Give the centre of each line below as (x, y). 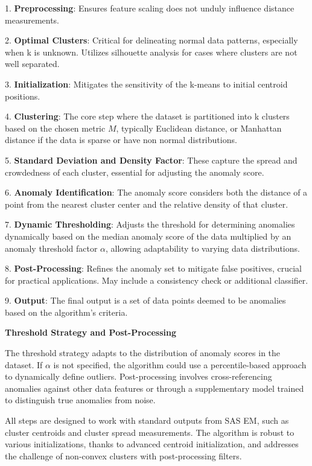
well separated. (32, 64)
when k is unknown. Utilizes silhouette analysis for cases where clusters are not (151, 52)
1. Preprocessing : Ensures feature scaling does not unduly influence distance (150, 8)
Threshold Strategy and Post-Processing (91, 332)
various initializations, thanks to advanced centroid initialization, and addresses (152, 444)
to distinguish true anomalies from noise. (80, 400)
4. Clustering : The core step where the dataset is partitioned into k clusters (147, 116)
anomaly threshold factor (51, 248)
